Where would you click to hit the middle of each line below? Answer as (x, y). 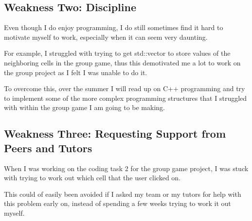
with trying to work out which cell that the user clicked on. (92, 178)
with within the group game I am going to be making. (84, 107)
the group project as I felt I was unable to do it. (76, 72)
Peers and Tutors (48, 148)
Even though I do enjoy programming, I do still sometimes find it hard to (114, 27)
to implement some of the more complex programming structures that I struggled (126, 98)
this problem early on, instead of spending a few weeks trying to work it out (117, 203)
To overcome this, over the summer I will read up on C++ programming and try (125, 88)
